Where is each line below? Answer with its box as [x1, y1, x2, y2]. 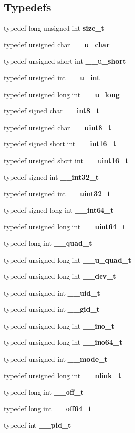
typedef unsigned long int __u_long [4, 89, 120, 99]
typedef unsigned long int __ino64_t [4, 337, 123, 347]
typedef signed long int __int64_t [4, 204, 114, 215]
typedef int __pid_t [4, 420, 71, 430]
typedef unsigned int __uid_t [4, 287, 100, 298]
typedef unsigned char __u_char [4, 39, 110, 49]
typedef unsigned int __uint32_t [4, 188, 111, 199]
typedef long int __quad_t [4, 237, 92, 248]
